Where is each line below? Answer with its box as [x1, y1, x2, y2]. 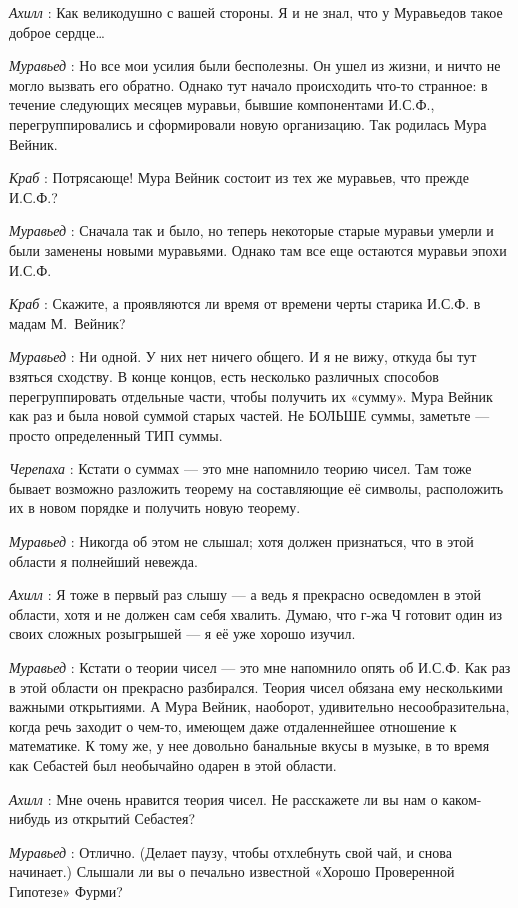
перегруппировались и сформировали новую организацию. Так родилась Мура [9, 113, 487, 134]
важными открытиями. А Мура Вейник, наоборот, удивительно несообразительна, [9, 696, 510, 717]
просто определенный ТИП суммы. [9, 424, 223, 445]
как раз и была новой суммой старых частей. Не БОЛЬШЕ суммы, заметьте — [9, 405, 490, 426]
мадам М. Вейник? [9, 312, 126, 333]
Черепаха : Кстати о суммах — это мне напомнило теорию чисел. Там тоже [9, 458, 472, 479]
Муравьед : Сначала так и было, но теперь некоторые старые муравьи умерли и [9, 220, 494, 241]
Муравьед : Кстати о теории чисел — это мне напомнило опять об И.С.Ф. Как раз [9, 657, 511, 678]
